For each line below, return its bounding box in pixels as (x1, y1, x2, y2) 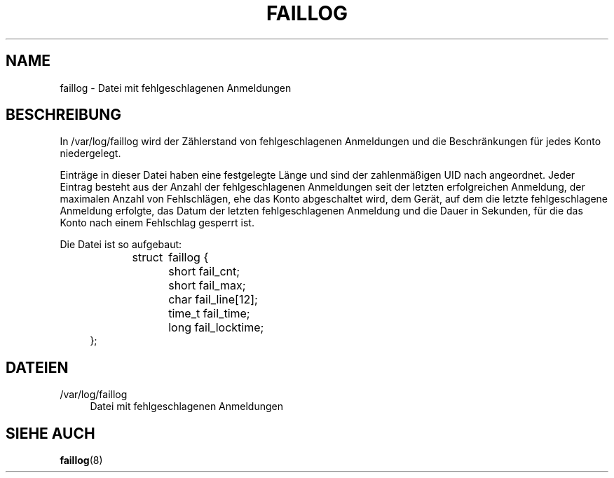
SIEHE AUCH (6, 424, 95, 442)
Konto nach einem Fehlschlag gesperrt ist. (60, 217, 254, 229)
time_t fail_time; (168, 306, 250, 321)
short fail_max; (168, 278, 246, 293)
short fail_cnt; (168, 264, 240, 279)
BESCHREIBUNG (6, 106, 122, 124)
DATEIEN (6, 358, 69, 376)
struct (132, 250, 163, 265)
